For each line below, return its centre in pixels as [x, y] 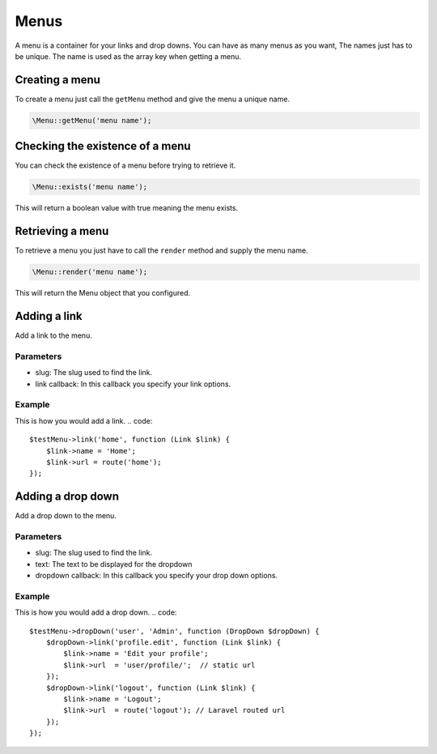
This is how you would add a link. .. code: [84, 420]
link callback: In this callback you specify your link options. [133, 384]
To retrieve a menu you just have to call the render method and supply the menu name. [161, 250]
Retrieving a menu [62, 231]
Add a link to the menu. [53, 335]
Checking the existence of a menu [103, 146]
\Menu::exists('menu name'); [90, 187]
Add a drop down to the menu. [66, 516]
